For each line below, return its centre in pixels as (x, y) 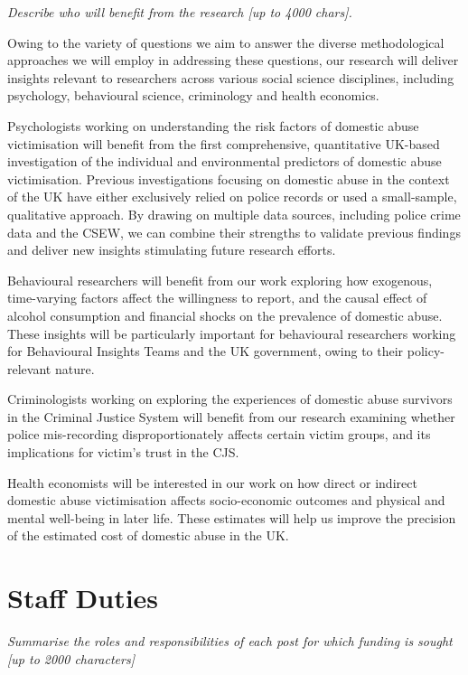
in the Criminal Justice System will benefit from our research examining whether (231, 416)
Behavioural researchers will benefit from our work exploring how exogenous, (220, 280)
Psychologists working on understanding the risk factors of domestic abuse (213, 125)
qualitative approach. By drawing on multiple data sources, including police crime (234, 214)
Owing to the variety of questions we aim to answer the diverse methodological (226, 42)
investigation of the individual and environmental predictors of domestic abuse (225, 161)
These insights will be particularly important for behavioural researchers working (232, 333)
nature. (75, 368)
